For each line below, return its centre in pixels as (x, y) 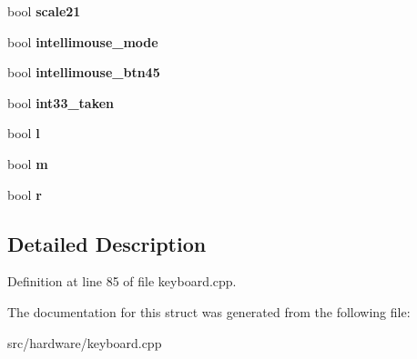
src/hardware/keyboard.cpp (85, 342)
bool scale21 (44, 11)
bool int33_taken (61, 102)
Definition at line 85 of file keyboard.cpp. (122, 281)
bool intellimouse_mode (83, 41)
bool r (25, 194)
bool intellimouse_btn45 (84, 72)
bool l (24, 133)
